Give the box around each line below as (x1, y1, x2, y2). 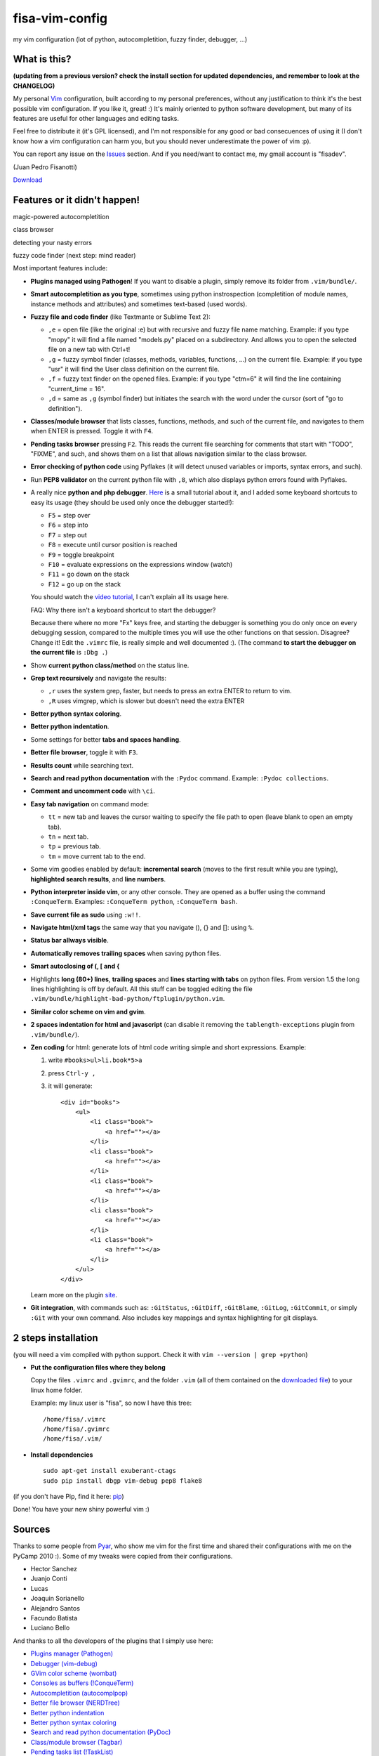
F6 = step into (48, 520, 89, 530)
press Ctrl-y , (48, 1068, 96, 1077)
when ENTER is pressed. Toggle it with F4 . (30, 427, 154, 435)
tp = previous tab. (48, 842, 101, 851)
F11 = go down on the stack (48, 570, 130, 579)
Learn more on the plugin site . (30, 1290, 117, 1299)
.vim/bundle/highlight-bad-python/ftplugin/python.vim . (30, 995, 225, 1003)
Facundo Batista (30, 1614, 78, 1622)
